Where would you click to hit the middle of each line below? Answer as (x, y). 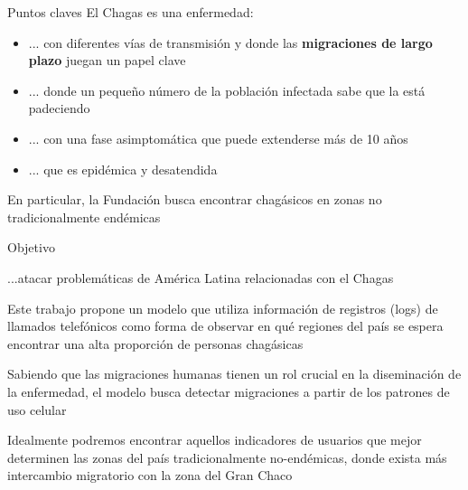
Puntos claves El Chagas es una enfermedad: (131, 12)
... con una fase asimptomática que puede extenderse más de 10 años (218, 138)
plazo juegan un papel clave (107, 60)
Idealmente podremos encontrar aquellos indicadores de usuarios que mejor (215, 440)
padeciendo (59, 108)
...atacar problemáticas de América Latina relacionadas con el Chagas (201, 277)
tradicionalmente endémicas (84, 217)
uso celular (37, 409)
